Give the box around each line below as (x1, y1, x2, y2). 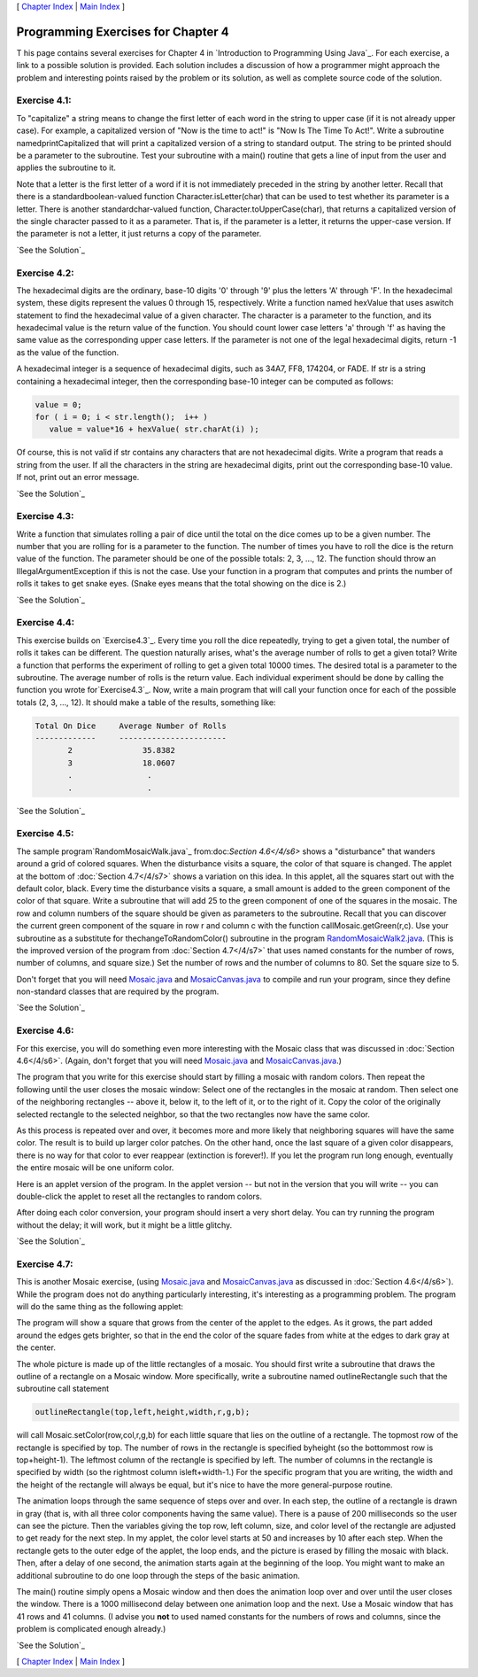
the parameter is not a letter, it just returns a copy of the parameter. (16, 229, 262, 239)
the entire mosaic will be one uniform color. (16, 1162, 174, 1173)
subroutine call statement (16, 1383, 110, 1394)
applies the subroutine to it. (16, 162, 117, 173)
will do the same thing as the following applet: (16, 1301, 184, 1311)
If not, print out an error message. (16, 472, 140, 483)
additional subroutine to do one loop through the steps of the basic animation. (16, 1570, 300, 1580)
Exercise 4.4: (16, 617, 75, 629)
